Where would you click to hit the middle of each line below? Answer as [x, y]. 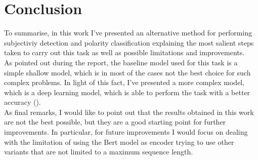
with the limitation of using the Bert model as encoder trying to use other [119, 142]
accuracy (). [23, 102]
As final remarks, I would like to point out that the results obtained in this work [129, 112]
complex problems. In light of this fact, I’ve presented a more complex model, [124, 82]
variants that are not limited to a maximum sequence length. [99, 152]
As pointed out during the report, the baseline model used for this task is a [121, 62]
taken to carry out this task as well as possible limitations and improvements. [124, 52]
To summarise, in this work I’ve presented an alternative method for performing [128, 33]
